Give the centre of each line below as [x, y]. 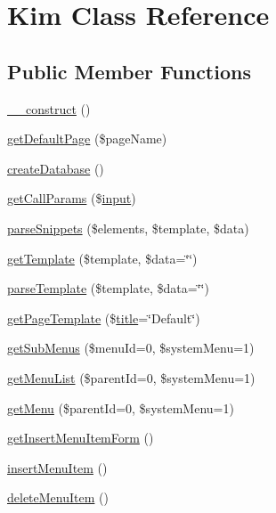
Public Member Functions [129, 71]
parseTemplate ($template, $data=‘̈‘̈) [108, 288]
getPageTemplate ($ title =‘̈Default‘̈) [104, 318]
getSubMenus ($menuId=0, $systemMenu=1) [131, 348]
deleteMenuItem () [58, 497]
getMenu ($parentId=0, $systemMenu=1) [121, 407]
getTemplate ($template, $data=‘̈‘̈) [102, 258]
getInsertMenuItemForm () [81, 438]
